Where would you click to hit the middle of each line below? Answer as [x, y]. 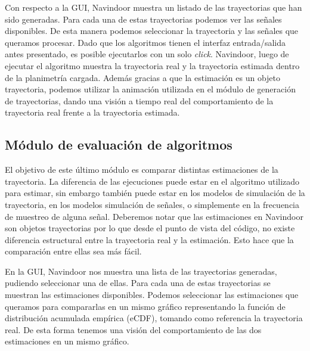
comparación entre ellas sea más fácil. [73, 251]
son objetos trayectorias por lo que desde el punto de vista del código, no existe [150, 228]
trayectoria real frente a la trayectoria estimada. [92, 112]
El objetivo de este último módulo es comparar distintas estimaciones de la [142, 170]
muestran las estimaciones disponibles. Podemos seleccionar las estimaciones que [152, 295]
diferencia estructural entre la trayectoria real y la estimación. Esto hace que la [149, 239]
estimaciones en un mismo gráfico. [67, 341]
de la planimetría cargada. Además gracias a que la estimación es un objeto [142, 77]
